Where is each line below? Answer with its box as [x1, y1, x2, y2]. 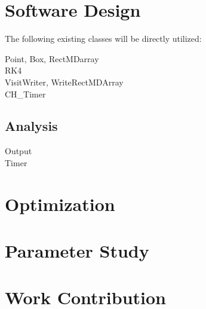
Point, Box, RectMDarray [5, 52, 99, 65]
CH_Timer [5, 87, 46, 100]
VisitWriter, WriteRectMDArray [5, 75, 124, 88]
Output [5, 145, 32, 157]
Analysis [5, 117, 58, 135]
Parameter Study [5, 238, 149, 263]
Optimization [5, 191, 115, 216]
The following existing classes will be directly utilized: [5, 32, 202, 45]
